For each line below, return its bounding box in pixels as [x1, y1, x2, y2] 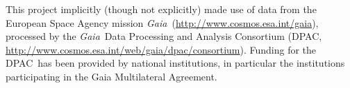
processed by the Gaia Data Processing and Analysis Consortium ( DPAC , [6, 29, 322, 43]
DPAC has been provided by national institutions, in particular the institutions [6, 56, 345, 70]
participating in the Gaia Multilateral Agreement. [6, 69, 217, 83]
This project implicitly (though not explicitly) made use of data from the [6, 2, 317, 16]
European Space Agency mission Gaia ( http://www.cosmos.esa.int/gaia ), [6, 15, 319, 30]
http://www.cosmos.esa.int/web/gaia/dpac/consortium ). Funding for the [6, 42, 317, 56]
